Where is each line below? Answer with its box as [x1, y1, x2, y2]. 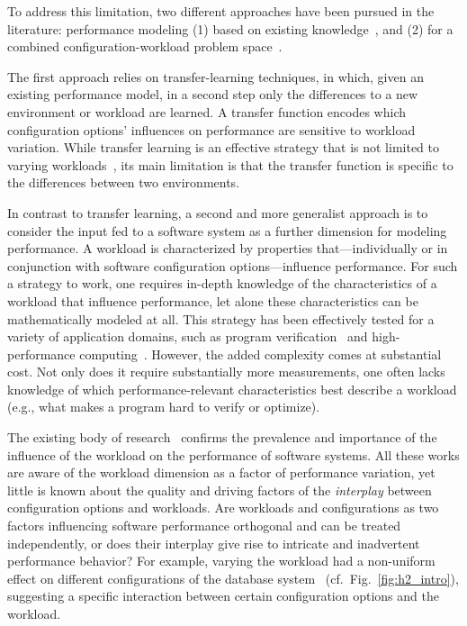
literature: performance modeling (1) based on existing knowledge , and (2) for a [7, 19, 454, 38]
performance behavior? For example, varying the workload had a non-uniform [7, 551, 436, 570]
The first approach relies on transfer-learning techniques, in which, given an [7, 67, 424, 86]
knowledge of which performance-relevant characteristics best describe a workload [7, 379, 457, 398]
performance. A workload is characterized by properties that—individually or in [7, 239, 448, 258]
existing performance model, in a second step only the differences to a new [7, 85, 418, 104]
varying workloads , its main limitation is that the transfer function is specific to [7, 155, 454, 174]
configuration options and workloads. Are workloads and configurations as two [7, 498, 439, 517]
